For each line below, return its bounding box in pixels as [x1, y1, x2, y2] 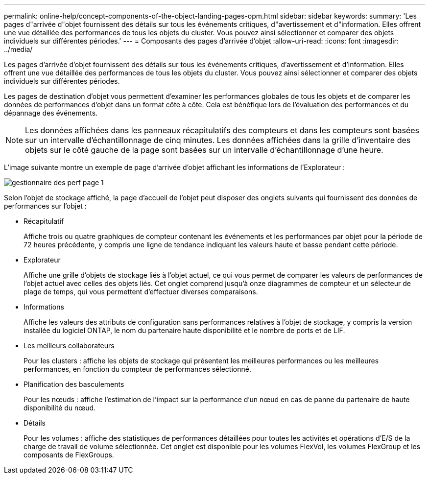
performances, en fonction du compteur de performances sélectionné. [24, 365, 251, 373]
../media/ [4, 45, 33, 53]
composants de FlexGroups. [24, 451, 114, 459]
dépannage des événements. [4, 109, 98, 117]
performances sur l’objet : [4, 202, 87, 210]
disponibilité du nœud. [24, 404, 96, 412]
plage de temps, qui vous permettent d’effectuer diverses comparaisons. [24, 287, 258, 296]
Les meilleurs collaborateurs [24, 341, 115, 350]
